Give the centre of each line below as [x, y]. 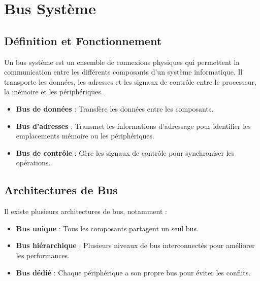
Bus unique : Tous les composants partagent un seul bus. [107, 228]
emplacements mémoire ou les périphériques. [85, 136]
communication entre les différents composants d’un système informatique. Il [123, 72]
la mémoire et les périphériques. [54, 92]
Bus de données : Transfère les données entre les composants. [115, 108]
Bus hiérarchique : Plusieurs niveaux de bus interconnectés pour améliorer [135, 245]
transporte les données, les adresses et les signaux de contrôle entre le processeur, [130, 81]
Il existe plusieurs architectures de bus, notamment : [86, 211]
